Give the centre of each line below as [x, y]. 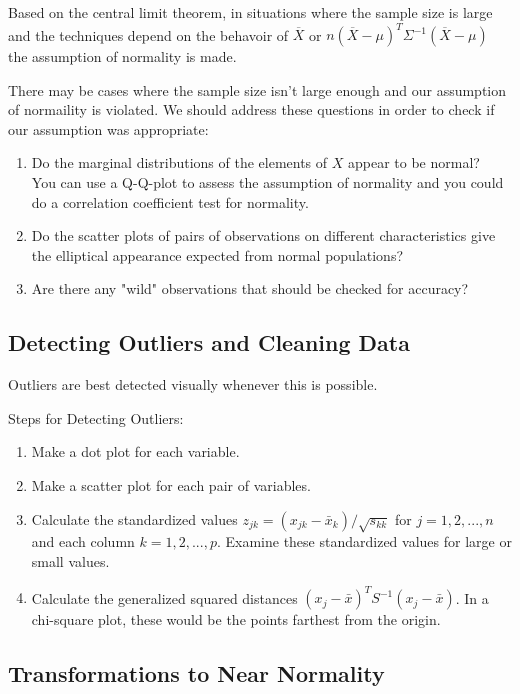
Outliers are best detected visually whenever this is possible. [193, 384]
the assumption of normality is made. [122, 56]
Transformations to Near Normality [196, 673]
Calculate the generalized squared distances [164, 597]
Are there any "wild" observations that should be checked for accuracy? [250, 288]
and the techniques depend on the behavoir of [148, 34]
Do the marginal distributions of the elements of [179, 162]
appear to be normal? [414, 162]
